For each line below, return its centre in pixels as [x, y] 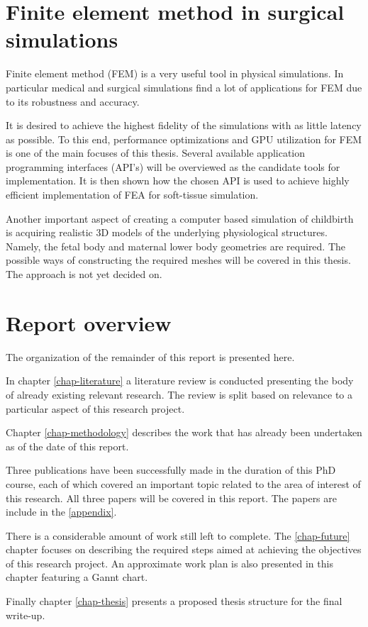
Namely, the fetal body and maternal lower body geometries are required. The [176, 246]
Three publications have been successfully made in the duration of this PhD [171, 470]
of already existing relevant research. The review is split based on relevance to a [179, 394]
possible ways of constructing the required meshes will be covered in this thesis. [178, 260]
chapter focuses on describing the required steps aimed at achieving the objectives [184, 549]
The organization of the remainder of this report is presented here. [150, 356]
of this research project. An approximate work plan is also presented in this [169, 563]
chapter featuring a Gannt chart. [77, 577]
